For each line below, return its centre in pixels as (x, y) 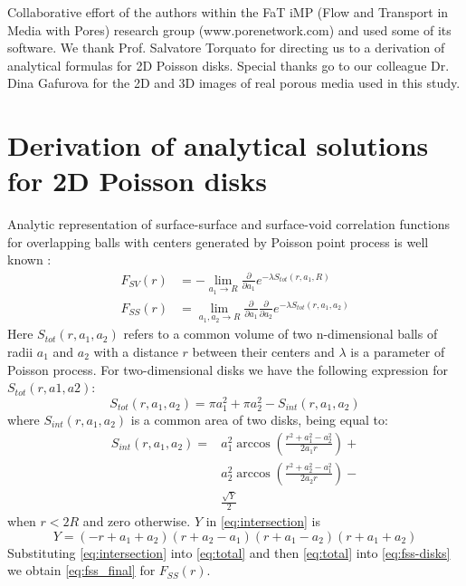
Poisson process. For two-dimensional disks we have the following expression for (228, 369)
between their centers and (263, 351)
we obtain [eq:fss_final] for (81, 570)
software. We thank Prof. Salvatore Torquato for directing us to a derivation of (226, 48)
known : (29, 259)
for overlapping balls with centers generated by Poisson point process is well (218, 241)
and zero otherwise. (137, 521)
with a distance (136, 351)
